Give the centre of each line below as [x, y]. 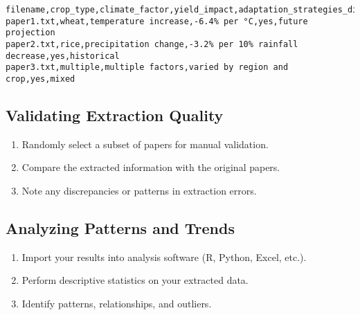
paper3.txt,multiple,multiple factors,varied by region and [147, 67]
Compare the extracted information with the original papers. [151, 167]
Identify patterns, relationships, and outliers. [117, 303]
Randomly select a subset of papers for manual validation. [145, 144]
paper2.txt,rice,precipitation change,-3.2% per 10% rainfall [152, 44]
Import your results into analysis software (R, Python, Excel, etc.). [164, 256]
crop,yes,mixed [40, 79]
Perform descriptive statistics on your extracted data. [135, 280]
